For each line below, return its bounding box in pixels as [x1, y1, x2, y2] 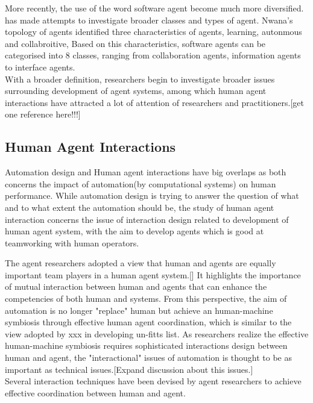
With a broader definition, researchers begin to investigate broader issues [5, 72, 275, 85]
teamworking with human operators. [5, 236, 139, 249]
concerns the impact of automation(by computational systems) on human [5, 177, 276, 190]
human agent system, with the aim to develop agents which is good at [5, 225, 264, 237]
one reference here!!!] [5, 108, 81, 120]
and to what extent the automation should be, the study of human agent [5, 201, 274, 213]
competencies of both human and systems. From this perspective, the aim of [5, 292, 287, 305]
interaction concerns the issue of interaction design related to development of [5, 213, 289, 225]
